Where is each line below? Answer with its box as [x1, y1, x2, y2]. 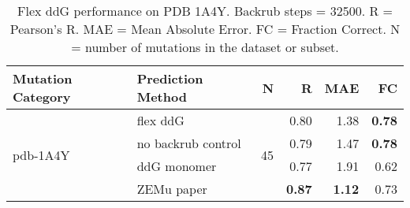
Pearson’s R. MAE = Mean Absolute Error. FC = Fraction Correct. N [9, 20, 401, 38]
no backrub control [136, 134, 241, 152]
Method [136, 87, 187, 106]
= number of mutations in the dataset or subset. [71, 38, 339, 56]
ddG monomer [136, 157, 217, 175]
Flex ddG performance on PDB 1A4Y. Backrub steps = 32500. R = [17, 2, 393, 20]
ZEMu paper [136, 180, 207, 198]
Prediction [136, 69, 203, 87]
